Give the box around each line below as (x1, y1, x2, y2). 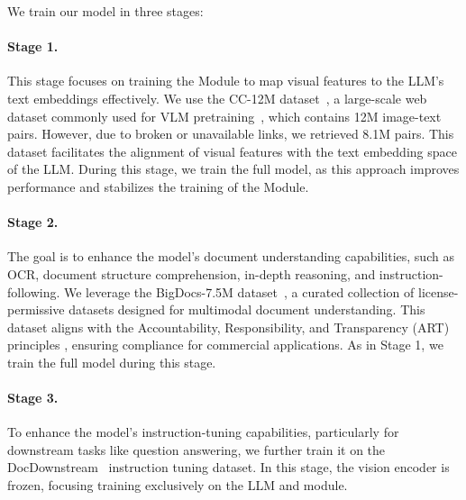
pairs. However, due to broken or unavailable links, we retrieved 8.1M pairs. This (7, 124, 454, 143)
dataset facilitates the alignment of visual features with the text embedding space (7, 141, 457, 160)
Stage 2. (7, 213, 59, 232)
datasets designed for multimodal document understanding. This (69, 300, 425, 319)
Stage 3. (7, 388, 59, 407)
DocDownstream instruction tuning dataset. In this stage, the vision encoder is (7, 458, 450, 477)
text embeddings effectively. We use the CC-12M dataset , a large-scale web (7, 88, 427, 107)
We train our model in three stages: (7, 2, 204, 20)
